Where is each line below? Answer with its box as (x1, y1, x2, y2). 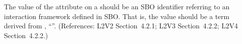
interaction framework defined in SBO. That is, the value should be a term (4, 11, 230, 21)
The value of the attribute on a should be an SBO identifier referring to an (4, 1, 230, 11)
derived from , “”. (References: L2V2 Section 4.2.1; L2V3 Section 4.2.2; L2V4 (4, 21, 238, 31)
